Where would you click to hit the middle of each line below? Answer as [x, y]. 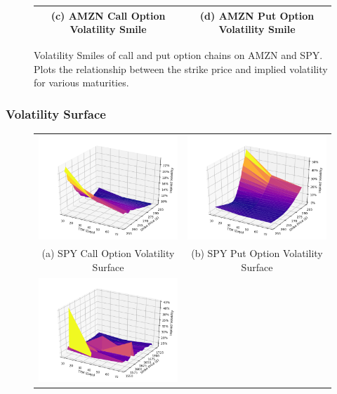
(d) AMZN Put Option [257, 15]
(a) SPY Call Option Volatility [108, 253]
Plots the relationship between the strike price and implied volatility [181, 68]
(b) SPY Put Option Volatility [257, 253]
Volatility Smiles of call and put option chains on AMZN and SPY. [178, 55]
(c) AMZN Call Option [108, 15]
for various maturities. [81, 83]
